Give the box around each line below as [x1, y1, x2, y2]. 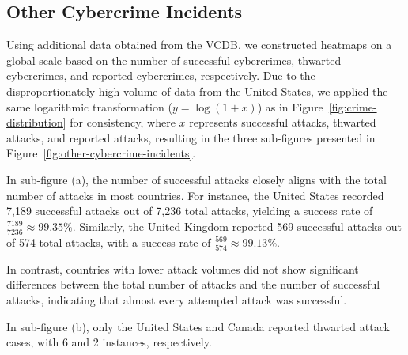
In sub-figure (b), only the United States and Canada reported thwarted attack [6, 318, 390, 334]
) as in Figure [257, 98, 323, 115]
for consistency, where [70, 114, 176, 130]
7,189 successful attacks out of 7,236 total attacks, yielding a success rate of [6, 202, 373, 219]
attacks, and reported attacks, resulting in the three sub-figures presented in [6, 129, 376, 145]
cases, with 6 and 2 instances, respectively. [6, 334, 212, 350]
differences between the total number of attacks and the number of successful [6, 276, 380, 293]
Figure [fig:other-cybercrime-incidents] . [6, 145, 196, 161]
